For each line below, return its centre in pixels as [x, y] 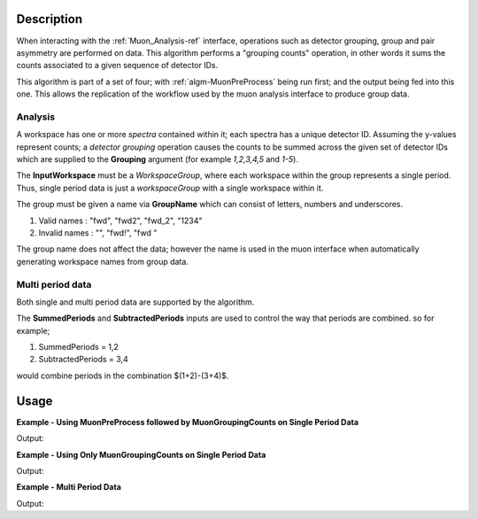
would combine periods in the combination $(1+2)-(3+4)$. [123, 376]
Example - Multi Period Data [69, 487]
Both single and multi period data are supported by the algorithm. [135, 302]
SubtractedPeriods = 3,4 [83, 360]
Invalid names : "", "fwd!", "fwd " [98, 232]
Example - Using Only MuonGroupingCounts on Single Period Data [141, 454]
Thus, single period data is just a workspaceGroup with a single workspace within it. [170, 188]
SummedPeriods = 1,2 [79, 347]
